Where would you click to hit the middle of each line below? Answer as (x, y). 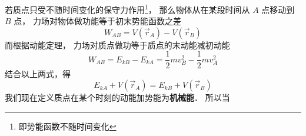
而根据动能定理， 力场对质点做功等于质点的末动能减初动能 (117, 44)
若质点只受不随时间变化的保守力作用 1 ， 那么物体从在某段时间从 (127, 9)
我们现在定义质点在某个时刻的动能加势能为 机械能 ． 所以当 (117, 97)
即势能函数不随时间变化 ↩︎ (67, 126)
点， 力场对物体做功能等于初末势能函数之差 (97, 21)
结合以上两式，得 (38, 73)
